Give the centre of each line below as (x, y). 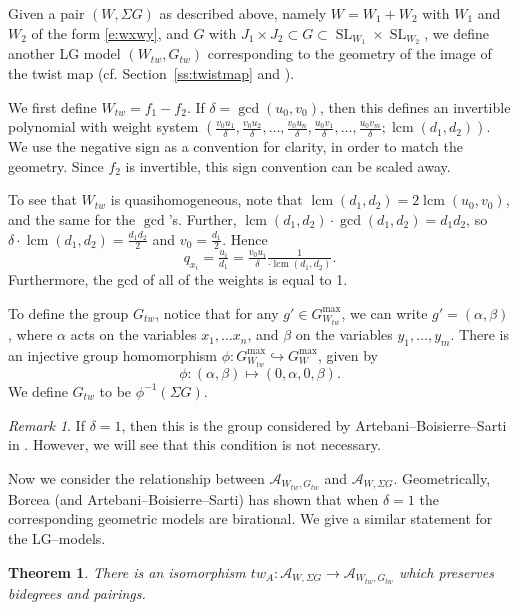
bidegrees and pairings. (77, 592)
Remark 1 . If (46, 424)
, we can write (384, 312)
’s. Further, (202, 219)
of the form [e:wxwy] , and (110, 32)
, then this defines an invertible (415, 106)
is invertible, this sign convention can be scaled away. (288, 165)
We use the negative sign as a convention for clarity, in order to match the (235, 146)
